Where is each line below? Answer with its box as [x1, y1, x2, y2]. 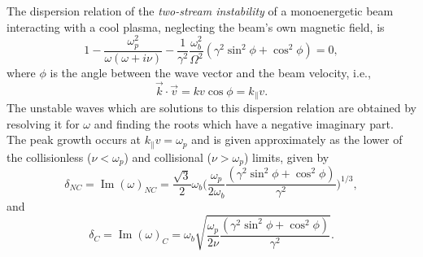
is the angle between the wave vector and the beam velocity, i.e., [50, 63, 371, 81]
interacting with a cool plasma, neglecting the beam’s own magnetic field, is [7, 18, 385, 35]
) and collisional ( [124, 148, 211, 165]
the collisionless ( [7, 148, 92, 165]
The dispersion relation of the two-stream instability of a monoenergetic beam [7, 2, 394, 19]
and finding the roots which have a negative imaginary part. [94, 115, 394, 132]
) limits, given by [243, 148, 329, 165]
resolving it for [7, 115, 80, 132]
